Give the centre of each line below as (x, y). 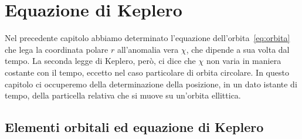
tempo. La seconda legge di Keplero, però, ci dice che (100, 61)
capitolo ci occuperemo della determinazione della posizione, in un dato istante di (151, 84)
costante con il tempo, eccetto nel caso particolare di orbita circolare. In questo (147, 72)
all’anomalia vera (148, 49)
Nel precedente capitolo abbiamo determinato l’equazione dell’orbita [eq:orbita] (147, 38)
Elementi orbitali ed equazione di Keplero (134, 127)
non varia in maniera (244, 61)
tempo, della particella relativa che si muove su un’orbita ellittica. (123, 95)
